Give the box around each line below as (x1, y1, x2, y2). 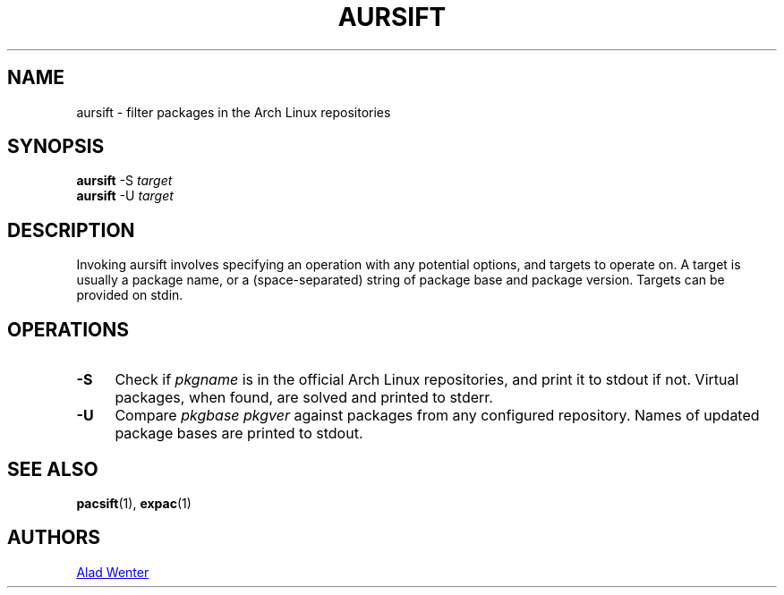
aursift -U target (76, 188, 174, 204)
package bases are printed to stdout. (115, 424, 363, 443)
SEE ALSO (7, 457, 98, 480)
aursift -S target (76, 173, 173, 189)
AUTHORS (7, 526, 101, 549)
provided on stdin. (76, 287, 183, 303)
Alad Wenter (76, 564, 149, 580)
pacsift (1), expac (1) (76, 495, 192, 511)
